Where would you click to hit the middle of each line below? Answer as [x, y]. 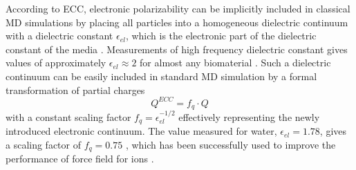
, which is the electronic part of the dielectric [221, 36]
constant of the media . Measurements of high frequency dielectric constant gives [177, 49]
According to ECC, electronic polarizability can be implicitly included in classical [178, 8]
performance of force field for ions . [80, 159]
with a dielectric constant [59, 36]
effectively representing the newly [249, 116]
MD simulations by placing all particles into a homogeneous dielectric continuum [177, 22]
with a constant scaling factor [68, 116]
